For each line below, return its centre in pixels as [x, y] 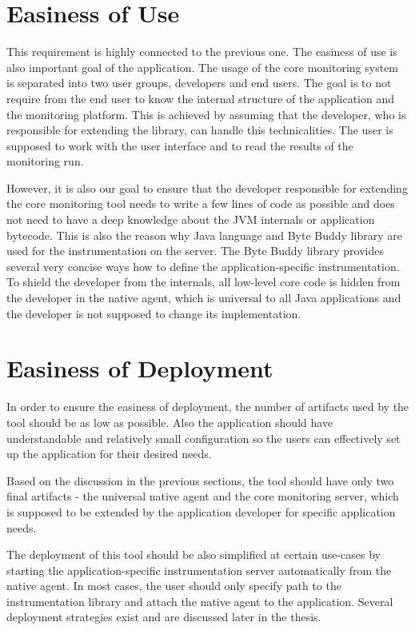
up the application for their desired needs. [109, 454]
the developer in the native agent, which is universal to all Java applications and [204, 298]
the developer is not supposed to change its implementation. [154, 313]
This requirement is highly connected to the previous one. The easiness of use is [202, 52]
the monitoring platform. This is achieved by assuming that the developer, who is [206, 114]
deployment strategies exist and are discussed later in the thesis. [164, 617]
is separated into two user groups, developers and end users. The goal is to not [199, 83]
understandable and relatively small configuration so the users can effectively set [204, 438]
